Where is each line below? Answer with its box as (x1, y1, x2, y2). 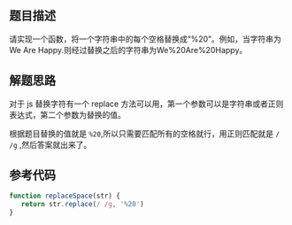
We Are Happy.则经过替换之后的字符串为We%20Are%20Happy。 (9, 44, 248, 55)
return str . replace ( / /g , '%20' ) (20, 200, 144, 209)
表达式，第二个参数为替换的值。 (9, 109, 126, 120)
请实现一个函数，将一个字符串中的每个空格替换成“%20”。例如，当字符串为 (9, 34, 281, 44)
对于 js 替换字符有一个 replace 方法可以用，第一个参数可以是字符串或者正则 (9, 98, 284, 109)
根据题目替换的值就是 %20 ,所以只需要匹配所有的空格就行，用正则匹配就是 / (9, 128, 280, 139)
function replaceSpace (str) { (9, 191, 121, 201)
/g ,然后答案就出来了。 (9, 139, 92, 150)
